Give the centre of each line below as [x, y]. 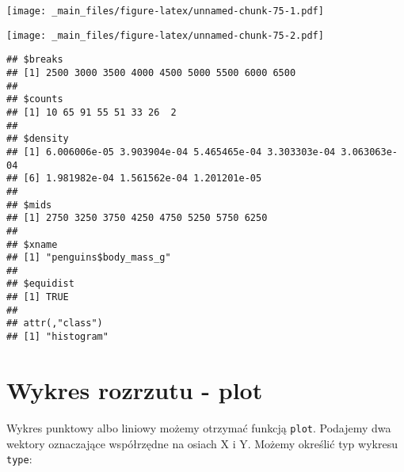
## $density [38, 139]
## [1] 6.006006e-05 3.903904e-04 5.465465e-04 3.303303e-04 [171, 152]
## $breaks [35, 60]
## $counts [35, 99]
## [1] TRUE [38, 297]
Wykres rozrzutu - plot [135, 389]
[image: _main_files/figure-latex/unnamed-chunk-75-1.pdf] [165, 11]
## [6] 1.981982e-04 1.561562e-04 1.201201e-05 [134, 179]
